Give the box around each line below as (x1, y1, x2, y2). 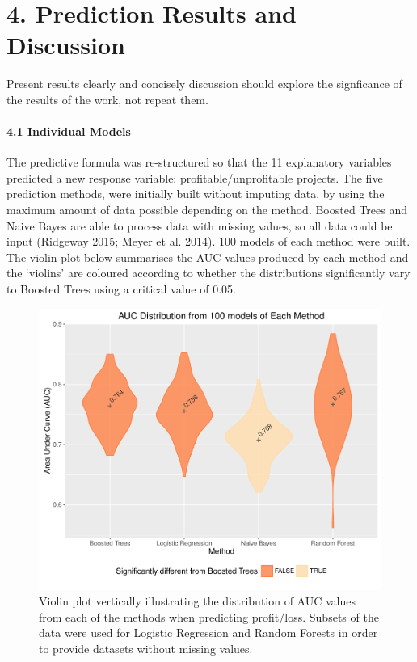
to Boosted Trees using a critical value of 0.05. (6, 280, 236, 297)
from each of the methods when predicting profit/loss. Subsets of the (39, 608, 379, 625)
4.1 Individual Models (6, 123, 131, 140)
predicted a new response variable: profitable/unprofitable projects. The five (6, 169, 383, 186)
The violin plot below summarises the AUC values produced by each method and (6, 248, 409, 265)
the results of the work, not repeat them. (6, 91, 208, 108)
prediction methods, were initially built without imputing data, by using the (6, 185, 385, 202)
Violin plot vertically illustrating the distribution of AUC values (39, 592, 356, 609)
